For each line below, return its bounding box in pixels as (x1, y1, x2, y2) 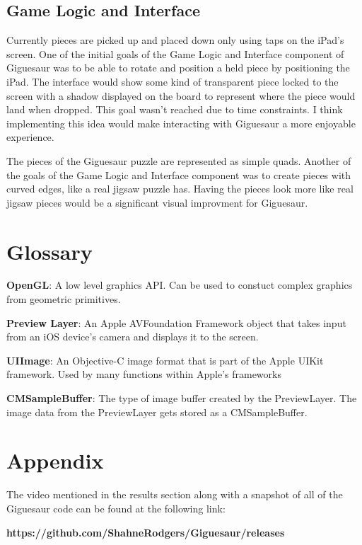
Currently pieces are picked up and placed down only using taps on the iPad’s (6, 33, 344, 47)
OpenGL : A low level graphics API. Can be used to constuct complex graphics (6, 277, 353, 292)
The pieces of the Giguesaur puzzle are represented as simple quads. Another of (6, 153, 351, 168)
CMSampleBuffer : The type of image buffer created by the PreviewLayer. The (6, 391, 357, 406)
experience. (6, 130, 54, 144)
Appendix (6, 446, 104, 475)
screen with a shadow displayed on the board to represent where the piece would (6, 88, 356, 103)
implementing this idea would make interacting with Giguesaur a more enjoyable (6, 115, 356, 130)
